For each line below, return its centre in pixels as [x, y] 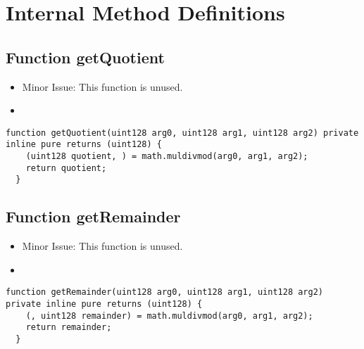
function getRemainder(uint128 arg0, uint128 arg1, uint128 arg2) [165, 292]
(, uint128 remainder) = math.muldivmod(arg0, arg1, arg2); [169, 316]
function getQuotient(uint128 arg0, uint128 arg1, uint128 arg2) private [182, 133]
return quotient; [66, 168]
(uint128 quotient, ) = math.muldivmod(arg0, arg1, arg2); [167, 157]
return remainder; [69, 328]
